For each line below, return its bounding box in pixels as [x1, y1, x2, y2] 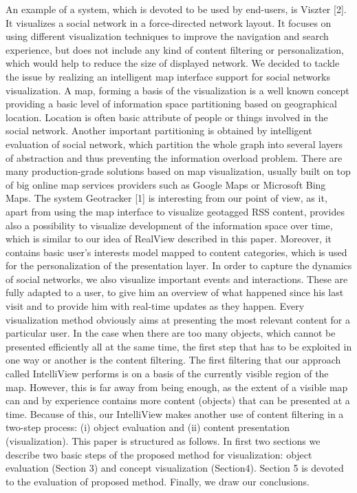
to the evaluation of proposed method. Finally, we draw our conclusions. [6, 474, 310, 488]
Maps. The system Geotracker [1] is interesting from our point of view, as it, [6, 191, 327, 205]
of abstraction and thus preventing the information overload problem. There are [6, 150, 343, 165]
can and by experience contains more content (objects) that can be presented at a [6, 393, 350, 408]
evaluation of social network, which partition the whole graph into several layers [6, 136, 343, 151]
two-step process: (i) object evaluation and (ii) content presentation [6, 420, 290, 434]
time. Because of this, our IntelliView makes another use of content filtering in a [6, 406, 344, 421]
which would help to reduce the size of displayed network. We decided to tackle [6, 56, 340, 70]
